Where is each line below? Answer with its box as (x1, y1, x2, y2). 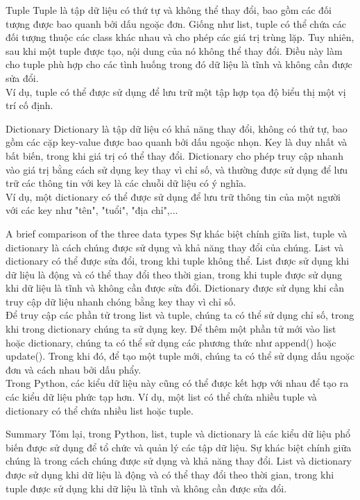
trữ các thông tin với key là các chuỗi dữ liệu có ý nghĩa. (6, 176, 246, 190)
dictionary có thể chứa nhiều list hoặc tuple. (6, 403, 194, 417)
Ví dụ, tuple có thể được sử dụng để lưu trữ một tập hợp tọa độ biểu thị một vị (6, 84, 346, 99)
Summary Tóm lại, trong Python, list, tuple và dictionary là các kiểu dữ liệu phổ (6, 426, 351, 441)
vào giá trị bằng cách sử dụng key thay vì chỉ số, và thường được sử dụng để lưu (6, 162, 348, 176)
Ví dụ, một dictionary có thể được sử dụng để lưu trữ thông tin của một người (6, 189, 341, 203)
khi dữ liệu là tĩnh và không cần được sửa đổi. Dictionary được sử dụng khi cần (6, 281, 345, 295)
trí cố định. (6, 98, 53, 112)
